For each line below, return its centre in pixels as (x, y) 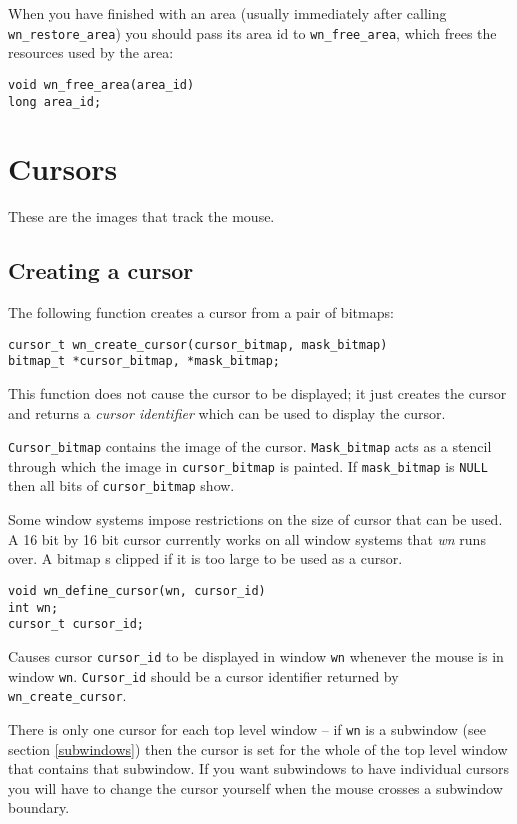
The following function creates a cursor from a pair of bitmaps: (201, 312)
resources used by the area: (91, 52)
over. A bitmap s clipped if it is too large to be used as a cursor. (205, 558)
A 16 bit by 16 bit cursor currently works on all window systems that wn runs (247, 538)
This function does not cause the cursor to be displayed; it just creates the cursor (257, 392)
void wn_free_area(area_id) (101, 84)
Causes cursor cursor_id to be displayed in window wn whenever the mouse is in (256, 655)
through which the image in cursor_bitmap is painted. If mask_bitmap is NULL (248, 465)
